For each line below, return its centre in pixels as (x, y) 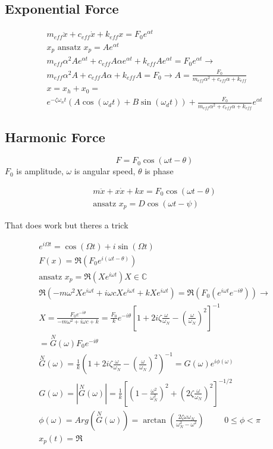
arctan (155, 420)
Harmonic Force (55, 137)
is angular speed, (105, 171)
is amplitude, (40, 171)
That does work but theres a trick (67, 225)
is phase (159, 171)
